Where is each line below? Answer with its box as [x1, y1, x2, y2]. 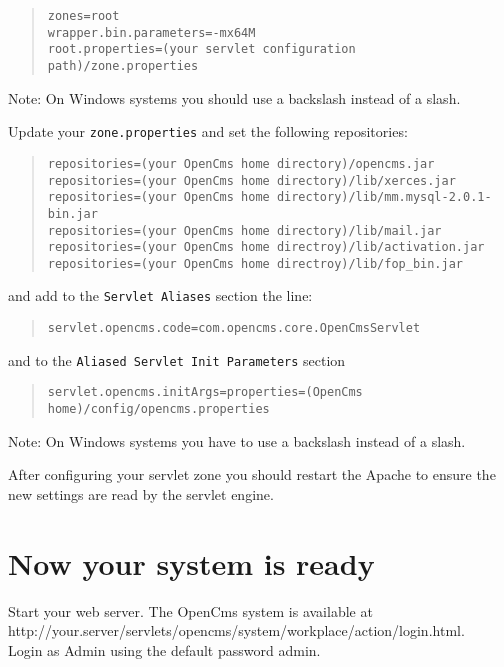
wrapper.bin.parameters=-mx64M [47, 25, 256, 40]
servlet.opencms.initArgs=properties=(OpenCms [47, 385, 363, 400]
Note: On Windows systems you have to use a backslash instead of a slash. [8, 430, 466, 451]
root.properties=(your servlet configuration [47, 42, 356, 57]
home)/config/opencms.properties [47, 402, 270, 417]
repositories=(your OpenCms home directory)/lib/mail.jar [47, 223, 442, 238]
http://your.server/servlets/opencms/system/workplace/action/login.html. [8, 620, 465, 641]
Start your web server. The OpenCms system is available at [8, 600, 373, 621]
